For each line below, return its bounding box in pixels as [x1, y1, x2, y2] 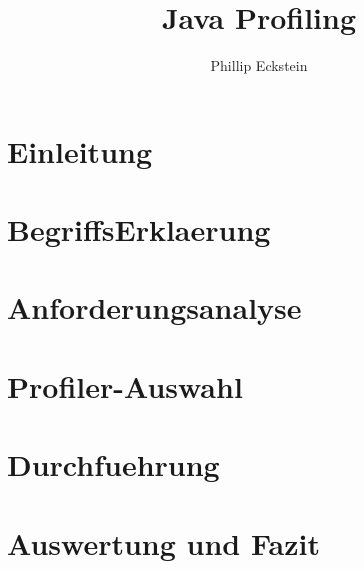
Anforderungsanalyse [7, 287, 302, 328]
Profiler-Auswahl [7, 365, 243, 406]
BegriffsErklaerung [7, 209, 271, 250]
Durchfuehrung [7, 444, 220, 485]
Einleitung [7, 130, 153, 171]
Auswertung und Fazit [7, 522, 320, 563]
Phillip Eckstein [210, 55, 308, 76]
